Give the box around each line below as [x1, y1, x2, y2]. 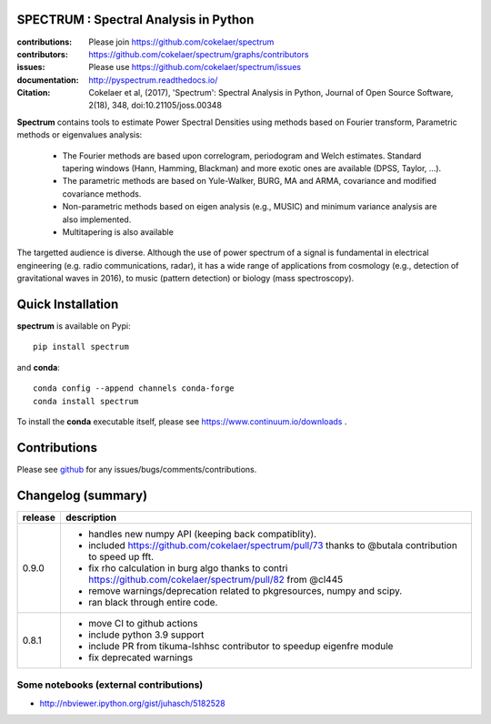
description [65, 511, 117, 524]
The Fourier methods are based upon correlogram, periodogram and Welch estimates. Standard [62, 150, 422, 161]
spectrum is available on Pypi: [16, 321, 131, 331]
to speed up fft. [87, 550, 155, 563]
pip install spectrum [33, 342, 129, 352]
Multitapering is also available [62, 226, 175, 237]
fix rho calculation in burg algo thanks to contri [87, 561, 288, 574]
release [22, 511, 56, 524]
